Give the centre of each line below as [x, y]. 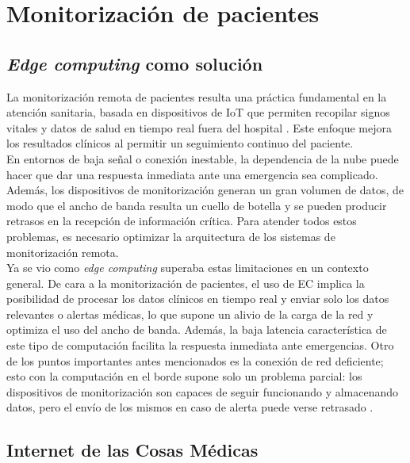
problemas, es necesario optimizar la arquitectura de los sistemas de [171, 236]
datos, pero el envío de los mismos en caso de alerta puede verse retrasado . [190, 407]
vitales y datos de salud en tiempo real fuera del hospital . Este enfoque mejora [199, 127]
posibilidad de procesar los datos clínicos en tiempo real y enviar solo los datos [198, 298]
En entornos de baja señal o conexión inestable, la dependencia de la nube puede [203, 158]
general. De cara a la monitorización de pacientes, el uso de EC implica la [186, 283]
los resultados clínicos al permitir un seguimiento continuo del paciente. [180, 143]
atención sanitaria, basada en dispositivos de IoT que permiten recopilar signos [198, 112]
